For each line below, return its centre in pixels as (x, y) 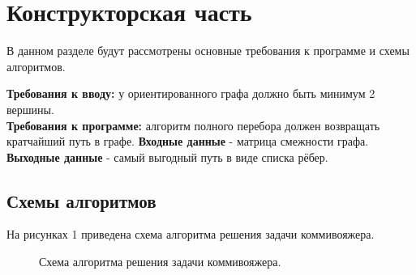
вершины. (30, 109)
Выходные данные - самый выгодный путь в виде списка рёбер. (167, 157)
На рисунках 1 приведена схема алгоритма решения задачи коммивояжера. (191, 234)
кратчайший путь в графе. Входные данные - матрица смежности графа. (188, 141)
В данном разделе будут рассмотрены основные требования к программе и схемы (208, 51)
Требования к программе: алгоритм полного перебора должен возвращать (193, 125)
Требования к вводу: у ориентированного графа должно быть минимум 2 (191, 93)
